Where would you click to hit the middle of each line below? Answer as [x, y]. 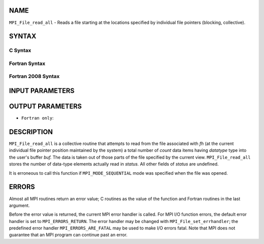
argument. [20, 205]
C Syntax [20, 50]
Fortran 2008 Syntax [34, 77]
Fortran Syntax [27, 63]
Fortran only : [37, 118]
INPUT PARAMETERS [42, 91]
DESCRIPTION [31, 132]
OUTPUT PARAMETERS [45, 107]
